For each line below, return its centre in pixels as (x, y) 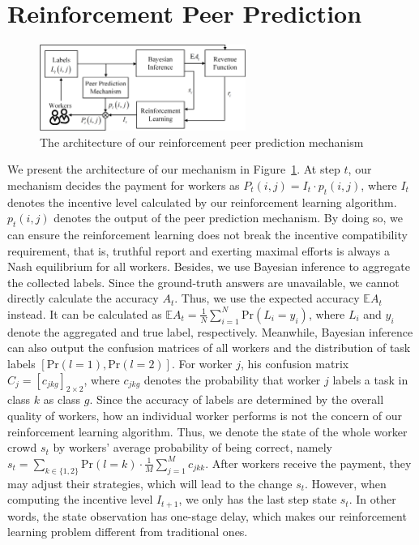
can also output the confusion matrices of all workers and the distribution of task (209, 348)
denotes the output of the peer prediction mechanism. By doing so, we (228, 218)
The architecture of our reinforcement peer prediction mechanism (202, 142)
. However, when (346, 483)
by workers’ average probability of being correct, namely (192, 447)
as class (62, 399)
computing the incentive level (80, 499)
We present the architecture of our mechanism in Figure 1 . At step (174, 169)
